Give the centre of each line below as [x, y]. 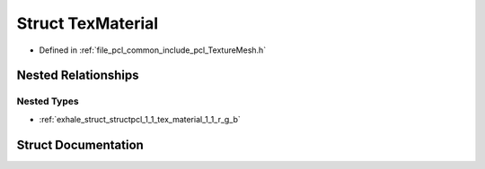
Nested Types [48, 101]
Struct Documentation [80, 144]
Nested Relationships [78, 76]
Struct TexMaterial [88, 23]
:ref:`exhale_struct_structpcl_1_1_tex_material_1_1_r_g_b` [140, 119]
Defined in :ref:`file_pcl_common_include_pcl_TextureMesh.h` [153, 50]
